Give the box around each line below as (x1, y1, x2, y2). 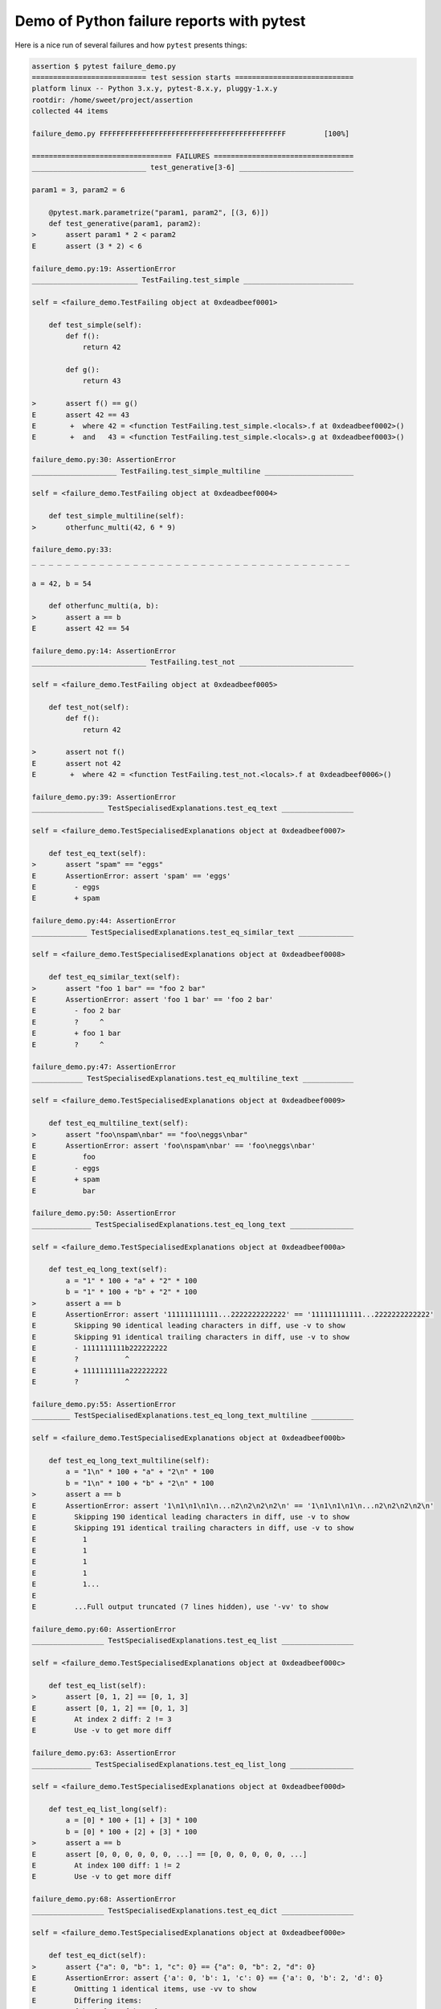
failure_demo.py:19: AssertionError (31, 264, 177, 273)
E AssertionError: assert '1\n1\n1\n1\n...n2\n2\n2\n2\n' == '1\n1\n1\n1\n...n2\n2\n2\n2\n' (31, 1501, 435, 1510)
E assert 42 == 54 (31, 624, 130, 633)
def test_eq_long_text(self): (48, 1265, 168, 1274)
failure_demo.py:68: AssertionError (31, 1895, 177, 1904)
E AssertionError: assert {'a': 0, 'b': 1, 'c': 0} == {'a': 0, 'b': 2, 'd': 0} (31, 1973, 384, 1982)
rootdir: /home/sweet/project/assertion (31, 95, 193, 104)
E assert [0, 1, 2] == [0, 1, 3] (31, 1704, 189, 1712)
